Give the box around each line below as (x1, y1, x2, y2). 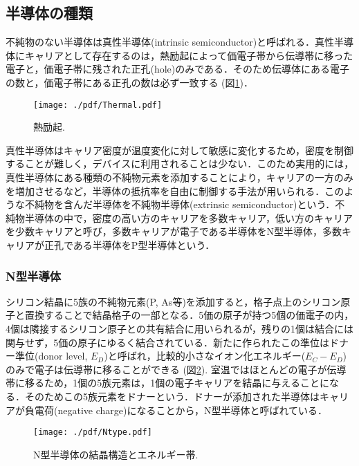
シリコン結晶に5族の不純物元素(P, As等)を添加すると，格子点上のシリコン (6, 294, 341, 308)
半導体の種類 (6, 2, 93, 24)
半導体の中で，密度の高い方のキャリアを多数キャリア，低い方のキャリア (24, 210, 353, 225)
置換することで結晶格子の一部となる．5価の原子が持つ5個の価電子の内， (24, 308, 354, 322)
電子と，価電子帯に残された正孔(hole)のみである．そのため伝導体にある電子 (6, 62, 350, 76)
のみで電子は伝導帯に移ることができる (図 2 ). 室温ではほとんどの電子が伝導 (6, 362, 347, 376)
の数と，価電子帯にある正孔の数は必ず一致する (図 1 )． (6, 75, 253, 89)
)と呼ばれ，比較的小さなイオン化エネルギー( (104, 348, 306, 363)
